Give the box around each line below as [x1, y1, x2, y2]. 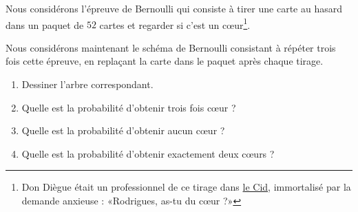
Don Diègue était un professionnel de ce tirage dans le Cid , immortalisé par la [21, 180, 351, 194]
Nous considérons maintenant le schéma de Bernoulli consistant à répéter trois [6, 40, 336, 54]
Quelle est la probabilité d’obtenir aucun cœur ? [21, 123, 225, 138]
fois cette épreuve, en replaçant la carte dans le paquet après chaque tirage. [6, 54, 324, 68]
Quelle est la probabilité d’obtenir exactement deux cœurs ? [21, 146, 275, 160]
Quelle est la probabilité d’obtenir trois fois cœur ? [21, 100, 236, 114]
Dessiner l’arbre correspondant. [21, 77, 154, 92]
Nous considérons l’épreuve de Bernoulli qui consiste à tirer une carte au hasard [6, 1, 342, 15]
